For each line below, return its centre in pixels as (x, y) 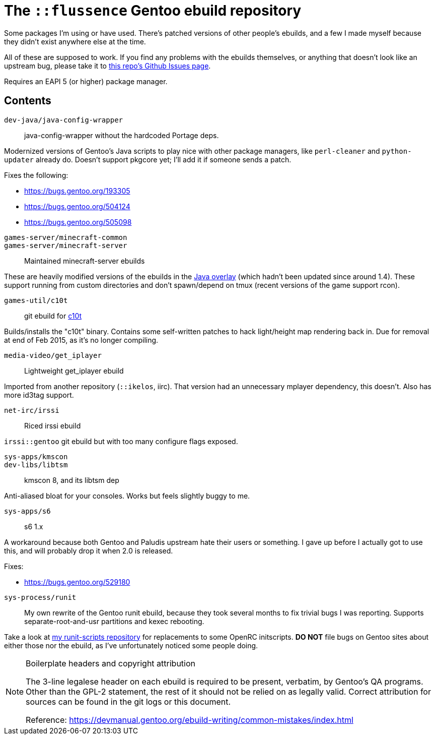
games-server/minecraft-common (66, 237)
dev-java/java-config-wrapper (64, 120)
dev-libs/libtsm (36, 465)
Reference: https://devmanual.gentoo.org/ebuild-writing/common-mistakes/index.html (190, 720)
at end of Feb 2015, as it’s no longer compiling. (81, 340)
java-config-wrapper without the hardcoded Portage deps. (122, 135)
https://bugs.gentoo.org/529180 (77, 582)
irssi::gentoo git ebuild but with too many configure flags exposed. (121, 441)
